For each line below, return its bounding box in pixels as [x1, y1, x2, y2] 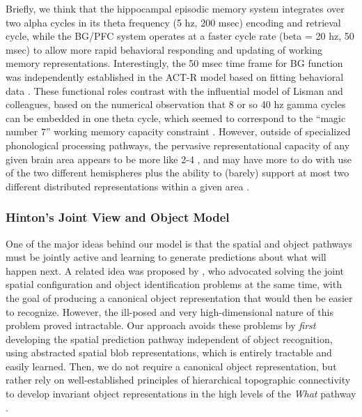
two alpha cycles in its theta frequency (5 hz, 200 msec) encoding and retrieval [6, 15, 341, 29]
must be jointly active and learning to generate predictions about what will [6, 250, 326, 264]
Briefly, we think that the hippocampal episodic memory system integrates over [6, 1, 345, 15]
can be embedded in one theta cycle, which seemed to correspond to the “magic [6, 110, 346, 125]
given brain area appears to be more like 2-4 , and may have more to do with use [6, 151, 352, 166]
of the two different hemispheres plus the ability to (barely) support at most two [6, 165, 349, 180]
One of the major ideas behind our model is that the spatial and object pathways [6, 236, 352, 250]
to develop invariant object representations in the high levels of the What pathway [6, 386, 356, 401]
